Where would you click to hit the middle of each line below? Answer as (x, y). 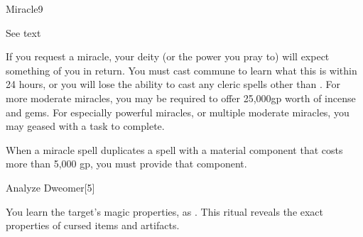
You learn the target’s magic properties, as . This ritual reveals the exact (165, 211)
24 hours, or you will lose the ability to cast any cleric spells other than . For (173, 84)
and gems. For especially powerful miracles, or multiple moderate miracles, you (178, 112)
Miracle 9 (25, 9)
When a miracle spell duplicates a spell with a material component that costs (174, 149)
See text (23, 32)
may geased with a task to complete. (85, 126)
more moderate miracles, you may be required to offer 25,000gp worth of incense (181, 98)
